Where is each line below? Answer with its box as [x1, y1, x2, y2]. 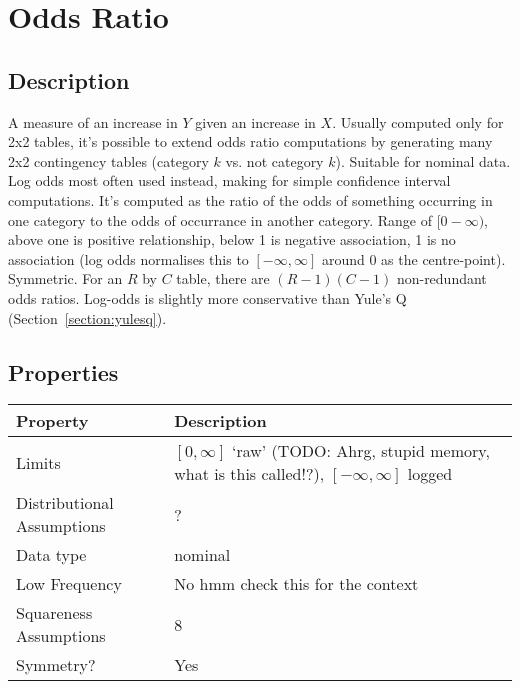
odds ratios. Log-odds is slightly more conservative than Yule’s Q [8, 287, 407, 308]
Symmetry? [16, 653, 96, 677]
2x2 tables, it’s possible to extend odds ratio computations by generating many [8, 131, 493, 152]
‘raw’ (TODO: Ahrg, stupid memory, [232, 439, 490, 463]
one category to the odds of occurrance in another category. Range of [8, 209, 432, 230]
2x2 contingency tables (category [8, 150, 209, 171]
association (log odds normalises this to [8, 248, 249, 269]
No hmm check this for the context [174, 572, 419, 596]
